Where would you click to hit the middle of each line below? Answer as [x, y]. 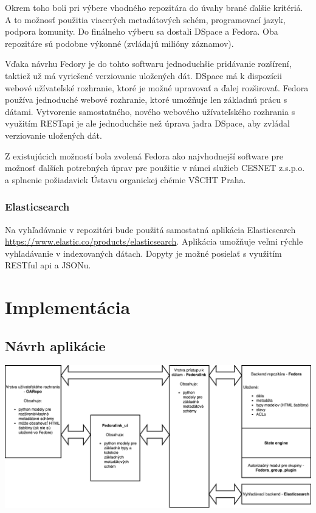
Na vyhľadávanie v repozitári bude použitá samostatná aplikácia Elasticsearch [150, 229]
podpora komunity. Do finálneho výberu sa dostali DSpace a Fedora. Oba [142, 31]
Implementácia [68, 307]
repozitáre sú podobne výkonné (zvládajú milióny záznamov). [119, 43]
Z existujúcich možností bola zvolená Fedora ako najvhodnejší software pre [144, 155]
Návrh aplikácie [55, 345]
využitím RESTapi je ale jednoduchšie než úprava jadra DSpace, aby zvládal [147, 123]
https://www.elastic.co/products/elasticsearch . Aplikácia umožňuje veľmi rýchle [154, 241]
